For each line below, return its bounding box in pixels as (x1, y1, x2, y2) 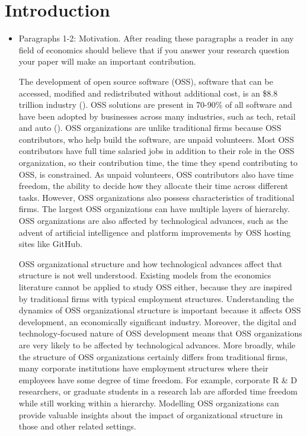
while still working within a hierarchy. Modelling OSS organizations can (18, 396, 279, 409)
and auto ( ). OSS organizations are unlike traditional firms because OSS (18, 121, 282, 134)
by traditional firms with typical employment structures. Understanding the (18, 292, 294, 304)
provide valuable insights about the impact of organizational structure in (18, 408, 283, 421)
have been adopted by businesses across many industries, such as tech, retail (18, 110, 296, 122)
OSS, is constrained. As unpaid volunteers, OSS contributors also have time (18, 168, 294, 180)
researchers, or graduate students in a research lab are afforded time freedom (18, 385, 298, 397)
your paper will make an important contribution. (18, 55, 196, 68)
